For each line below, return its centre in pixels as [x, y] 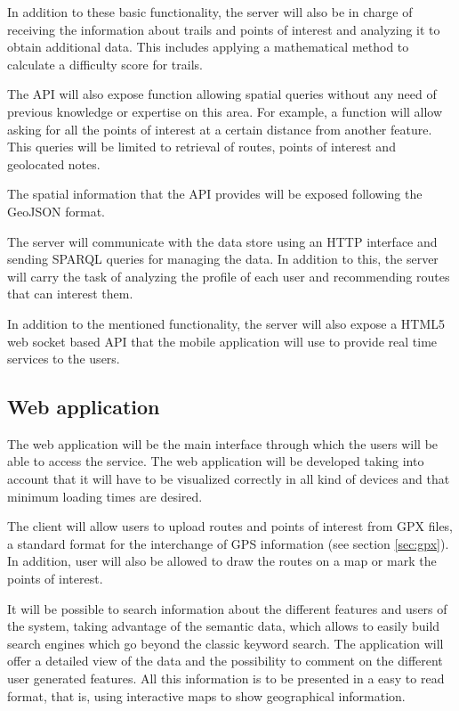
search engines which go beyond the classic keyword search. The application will [225, 643]
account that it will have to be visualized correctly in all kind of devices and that [229, 479]
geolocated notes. [54, 163]
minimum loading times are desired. [105, 496]
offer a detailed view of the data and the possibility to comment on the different [225, 661]
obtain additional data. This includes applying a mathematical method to [208, 47]
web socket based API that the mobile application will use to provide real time [222, 341]
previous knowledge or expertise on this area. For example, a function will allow [225, 111]
